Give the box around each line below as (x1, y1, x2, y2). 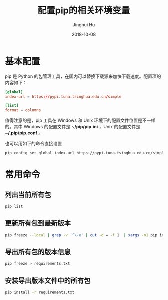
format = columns (5, 108, 41, 113)
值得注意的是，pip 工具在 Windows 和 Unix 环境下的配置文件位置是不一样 (5, 117, 156, 123)
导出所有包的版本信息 (5, 248, 71, 256)
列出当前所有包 (5, 190, 51, 199)
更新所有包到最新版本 (5, 219, 71, 228)
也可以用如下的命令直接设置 (5, 141, 62, 147)
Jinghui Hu (72, 21, 95, 28)
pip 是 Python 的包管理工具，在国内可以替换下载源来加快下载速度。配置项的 (5, 73, 161, 79)
